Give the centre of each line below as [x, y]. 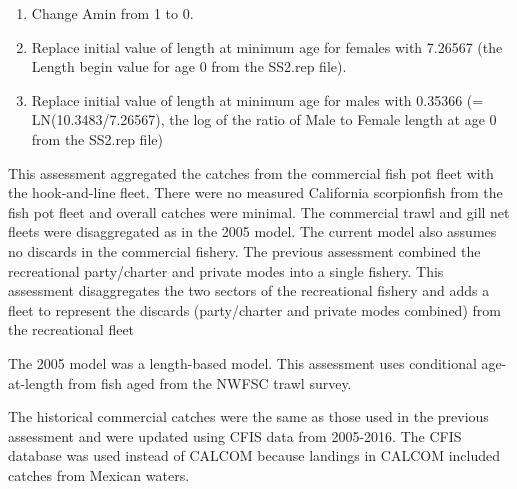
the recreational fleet [71, 329]
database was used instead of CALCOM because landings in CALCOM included [254, 455]
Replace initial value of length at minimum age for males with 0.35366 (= [257, 99]
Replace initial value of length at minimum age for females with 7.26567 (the [267, 46]
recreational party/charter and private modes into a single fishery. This [226, 270]
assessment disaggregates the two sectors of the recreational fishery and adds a [249, 290]
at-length [36, 382]
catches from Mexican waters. [99, 474]
